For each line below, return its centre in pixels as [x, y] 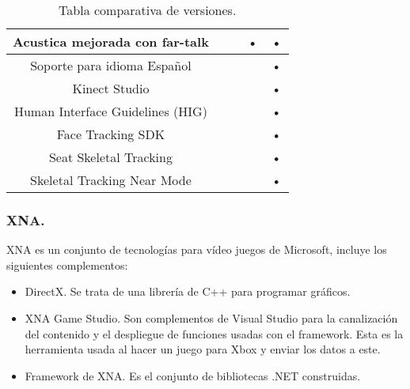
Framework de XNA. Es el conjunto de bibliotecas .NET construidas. [193, 375]
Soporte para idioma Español [111, 65]
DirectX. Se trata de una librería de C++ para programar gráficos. [188, 291]
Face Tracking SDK [111, 134]
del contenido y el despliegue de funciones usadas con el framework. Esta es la [214, 333]
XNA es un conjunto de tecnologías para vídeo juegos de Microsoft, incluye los [197, 249]
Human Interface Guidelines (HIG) [110, 111]
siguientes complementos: [67, 264]
